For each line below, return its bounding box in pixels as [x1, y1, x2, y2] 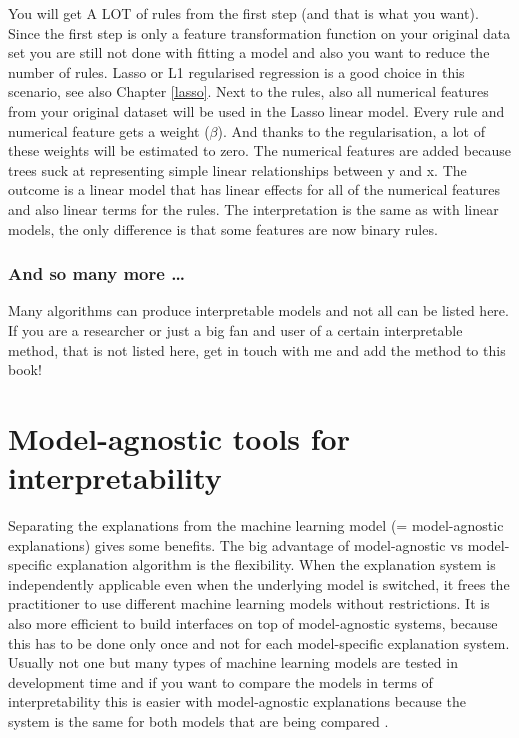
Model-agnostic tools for [8, 417, 350, 458]
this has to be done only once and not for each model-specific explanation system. [8, 632, 510, 653]
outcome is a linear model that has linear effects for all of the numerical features [8, 179, 501, 200]
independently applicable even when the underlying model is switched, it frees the [8, 573, 510, 594]
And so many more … [8, 261, 185, 286]
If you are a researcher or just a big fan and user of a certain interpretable [8, 319, 463, 340]
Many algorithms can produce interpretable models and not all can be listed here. [8, 300, 509, 321]
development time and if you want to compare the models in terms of [8, 671, 433, 692]
